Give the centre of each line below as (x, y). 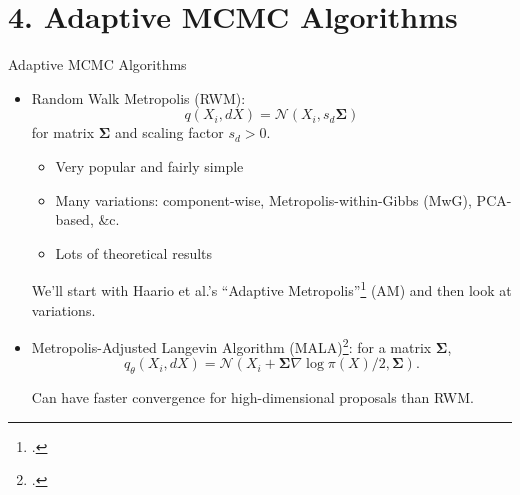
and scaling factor (169, 132)
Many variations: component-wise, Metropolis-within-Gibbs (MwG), (263, 199)
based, (74, 219)
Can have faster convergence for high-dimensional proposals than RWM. (252, 397)
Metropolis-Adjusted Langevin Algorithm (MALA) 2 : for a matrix (231, 345)
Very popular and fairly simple (149, 165)
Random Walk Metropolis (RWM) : (138, 97)
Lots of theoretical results (134, 252)
